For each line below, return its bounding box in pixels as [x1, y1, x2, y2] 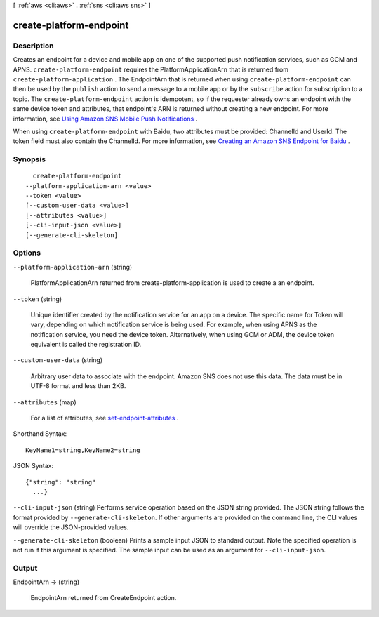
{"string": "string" [25, 478, 96, 486]
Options [13, 248, 41, 258]
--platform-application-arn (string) [13, 263, 133, 271]
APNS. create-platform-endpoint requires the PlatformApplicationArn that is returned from [13, 65, 289, 74]
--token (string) [13, 295, 62, 303]
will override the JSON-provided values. [13, 523, 129, 531]
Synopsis [13, 154, 46, 164]
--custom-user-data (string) [13, 356, 103, 364]
